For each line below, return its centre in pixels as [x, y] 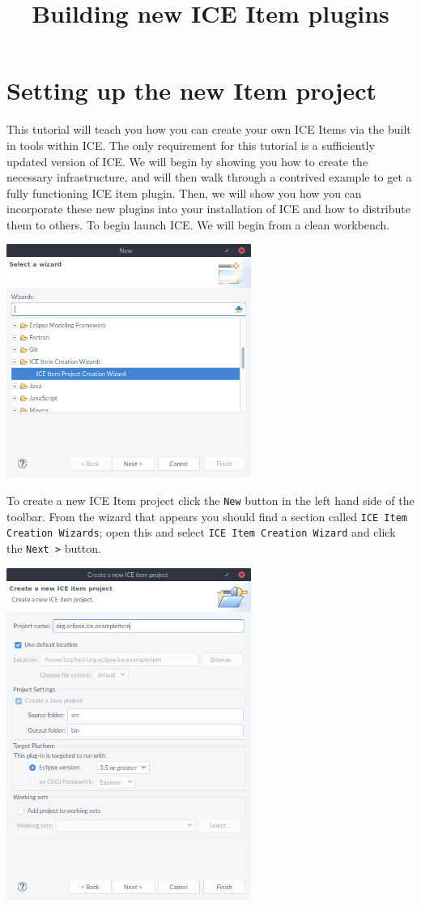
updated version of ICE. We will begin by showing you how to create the [187, 161]
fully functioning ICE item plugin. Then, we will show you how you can [184, 193]
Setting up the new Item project [191, 90]
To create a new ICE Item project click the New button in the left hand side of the [210, 501]
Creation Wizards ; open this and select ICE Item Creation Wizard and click [201, 532]
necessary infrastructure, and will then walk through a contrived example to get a [209, 177]
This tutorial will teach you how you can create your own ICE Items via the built [209, 129]
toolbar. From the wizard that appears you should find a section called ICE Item [207, 516]
